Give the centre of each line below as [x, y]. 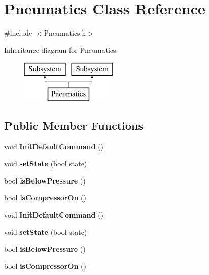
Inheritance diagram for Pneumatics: [61, 50]
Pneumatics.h [65, 33]
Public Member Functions [74, 125]
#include [18, 33]
